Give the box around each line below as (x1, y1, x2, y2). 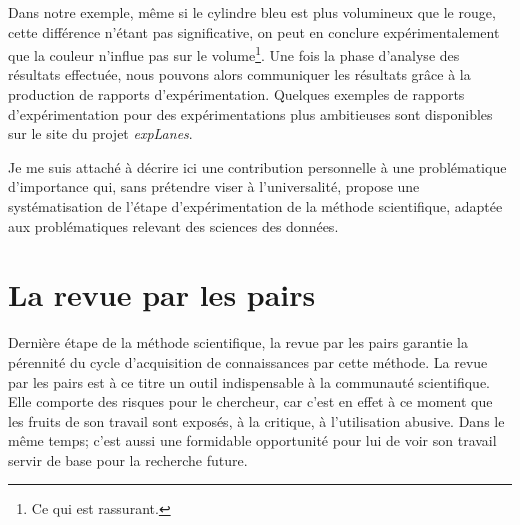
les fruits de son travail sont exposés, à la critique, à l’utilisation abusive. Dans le (8, 410, 505, 431)
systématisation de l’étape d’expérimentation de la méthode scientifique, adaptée (8, 196, 503, 216)
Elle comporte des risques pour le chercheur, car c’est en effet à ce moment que (8, 391, 493, 412)
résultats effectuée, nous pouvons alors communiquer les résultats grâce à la (8, 64, 471, 85)
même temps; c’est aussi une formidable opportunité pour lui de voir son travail (8, 430, 497, 451)
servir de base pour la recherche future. (8, 449, 248, 470)
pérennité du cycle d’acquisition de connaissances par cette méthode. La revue (8, 351, 488, 372)
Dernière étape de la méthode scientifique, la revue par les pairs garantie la (8, 332, 468, 353)
